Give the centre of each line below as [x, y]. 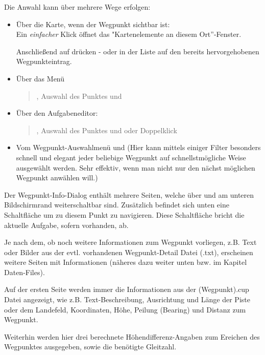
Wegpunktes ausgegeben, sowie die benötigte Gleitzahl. [90, 347]
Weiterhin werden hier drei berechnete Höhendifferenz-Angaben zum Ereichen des [132, 336]
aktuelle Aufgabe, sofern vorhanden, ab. [66, 225]
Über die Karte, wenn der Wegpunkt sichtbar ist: [93, 24]
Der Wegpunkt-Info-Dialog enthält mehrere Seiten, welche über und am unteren [129, 194]
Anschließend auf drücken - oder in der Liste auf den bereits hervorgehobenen [138, 51]
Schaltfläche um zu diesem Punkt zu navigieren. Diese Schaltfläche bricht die [124, 214]
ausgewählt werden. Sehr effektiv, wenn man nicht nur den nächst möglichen [136, 167]
